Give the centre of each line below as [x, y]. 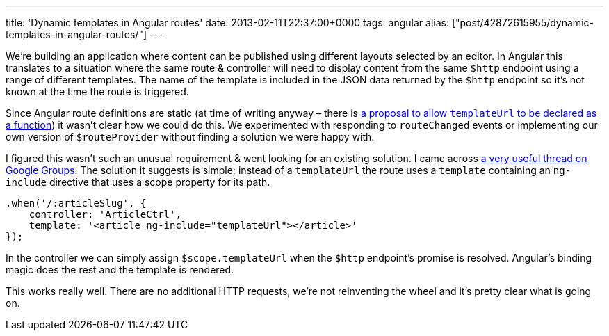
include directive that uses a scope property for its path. [138, 182]
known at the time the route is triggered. [97, 91]
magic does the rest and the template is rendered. [120, 270]
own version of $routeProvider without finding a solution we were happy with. [190, 137]
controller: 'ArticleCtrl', [105, 214]
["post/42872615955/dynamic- [522, 23]
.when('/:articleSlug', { [76, 203]
